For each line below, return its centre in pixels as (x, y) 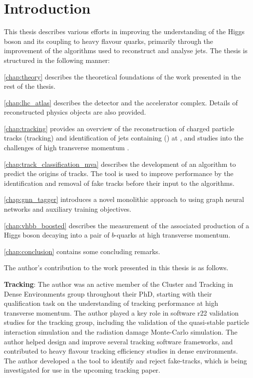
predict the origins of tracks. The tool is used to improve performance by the (119, 173)
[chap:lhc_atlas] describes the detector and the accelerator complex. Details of (121, 102)
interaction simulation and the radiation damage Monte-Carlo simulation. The (121, 331)
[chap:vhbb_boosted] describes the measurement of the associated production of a (127, 225)
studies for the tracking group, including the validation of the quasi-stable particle (126, 322)
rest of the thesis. (30, 86)
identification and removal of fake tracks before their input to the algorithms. (119, 183)
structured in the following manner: (57, 60)
